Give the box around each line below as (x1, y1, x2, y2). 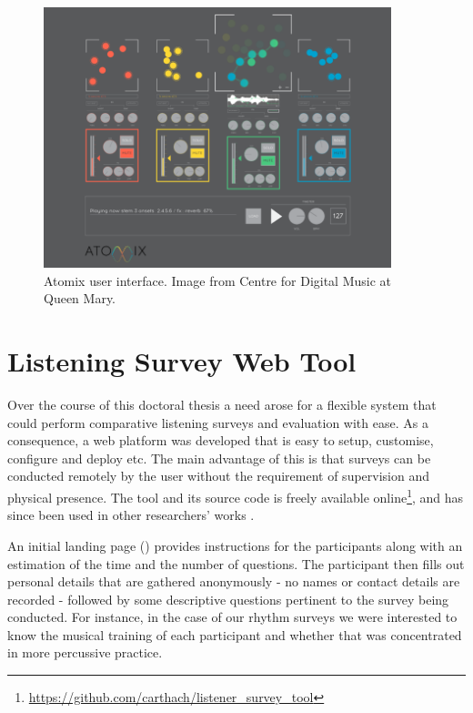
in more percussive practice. (7, 643, 163, 662)
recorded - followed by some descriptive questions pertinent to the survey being (7, 589, 449, 608)
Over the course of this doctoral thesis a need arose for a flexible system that (7, 395, 437, 414)
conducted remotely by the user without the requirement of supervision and (7, 466, 430, 485)
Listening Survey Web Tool (7, 342, 357, 380)
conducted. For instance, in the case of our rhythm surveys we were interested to (7, 607, 458, 626)
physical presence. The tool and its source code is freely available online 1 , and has (7, 485, 464, 506)
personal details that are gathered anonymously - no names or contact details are (7, 572, 460, 591)
